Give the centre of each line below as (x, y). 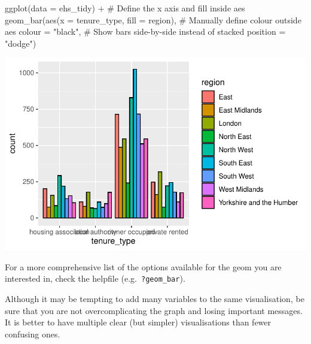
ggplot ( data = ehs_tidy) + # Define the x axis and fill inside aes (125, 8)
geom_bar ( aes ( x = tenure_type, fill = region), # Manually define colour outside (153, 19)
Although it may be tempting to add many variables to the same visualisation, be (155, 298)
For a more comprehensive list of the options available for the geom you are (143, 266)
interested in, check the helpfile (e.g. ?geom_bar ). (95, 278)
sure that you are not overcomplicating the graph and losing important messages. (154, 310)
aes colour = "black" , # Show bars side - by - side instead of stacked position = (145, 31)
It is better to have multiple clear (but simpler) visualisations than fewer (138, 322)
